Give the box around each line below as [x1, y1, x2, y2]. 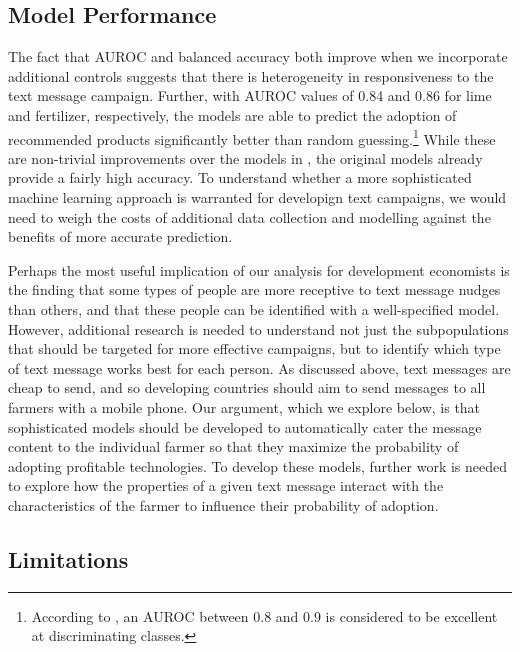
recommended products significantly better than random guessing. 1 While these [8, 125, 496, 149]
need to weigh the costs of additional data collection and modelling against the [8, 206, 491, 227]
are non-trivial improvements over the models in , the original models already [8, 147, 483, 168]
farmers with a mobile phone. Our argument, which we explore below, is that [8, 396, 481, 417]
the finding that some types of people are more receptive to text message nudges [8, 279, 501, 300]
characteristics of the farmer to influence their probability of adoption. [8, 494, 439, 515]
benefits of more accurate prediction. [8, 226, 233, 247]
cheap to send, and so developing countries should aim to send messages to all [8, 377, 486, 398]
